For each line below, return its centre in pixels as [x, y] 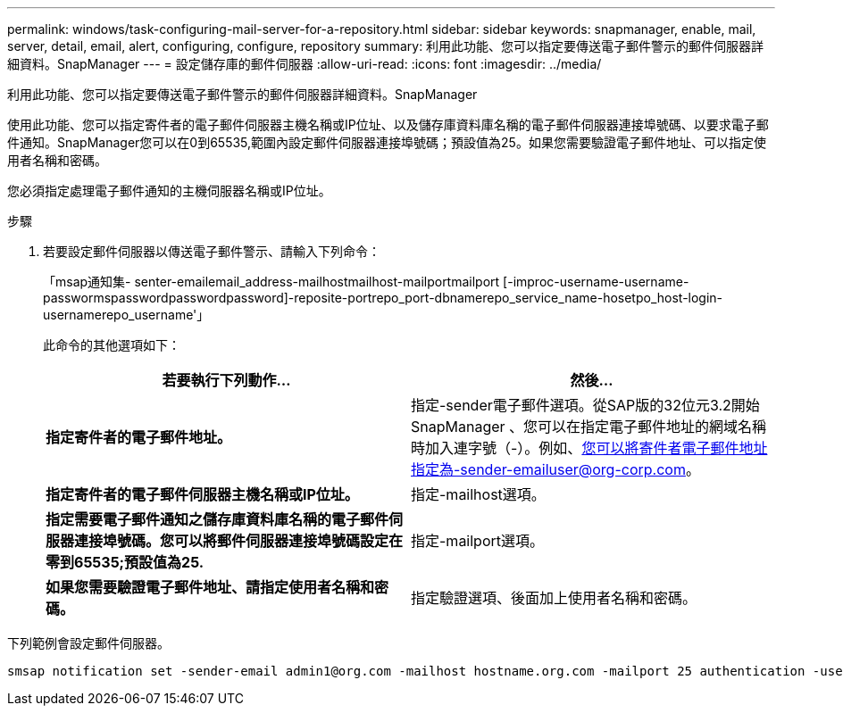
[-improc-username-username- [596, 282]
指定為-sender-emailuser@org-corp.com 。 [555, 469]
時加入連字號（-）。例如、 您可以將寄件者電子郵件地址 [589, 448]
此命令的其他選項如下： [112, 345]
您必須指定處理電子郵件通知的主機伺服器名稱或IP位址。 [169, 191]
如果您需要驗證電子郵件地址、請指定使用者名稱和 [210, 587]
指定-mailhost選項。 [478, 494]
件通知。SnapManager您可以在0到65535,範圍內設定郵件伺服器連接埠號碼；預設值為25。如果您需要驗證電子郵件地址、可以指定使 [387, 142]
